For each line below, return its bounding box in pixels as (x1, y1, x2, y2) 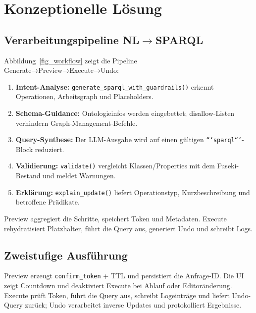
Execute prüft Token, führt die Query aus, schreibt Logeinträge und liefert (4, 290, 230, 300)
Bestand (15, 170, 41, 181)
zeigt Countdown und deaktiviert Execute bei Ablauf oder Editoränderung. (4, 280, 232, 290)
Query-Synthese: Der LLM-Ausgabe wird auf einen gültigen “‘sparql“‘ (15, 134, 242, 145)
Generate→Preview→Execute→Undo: (4, 65, 119, 75)
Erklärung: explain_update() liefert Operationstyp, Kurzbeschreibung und (15, 187, 250, 197)
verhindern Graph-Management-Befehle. (15, 117, 138, 128)
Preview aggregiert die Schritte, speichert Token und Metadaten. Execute (4, 213, 227, 223)
